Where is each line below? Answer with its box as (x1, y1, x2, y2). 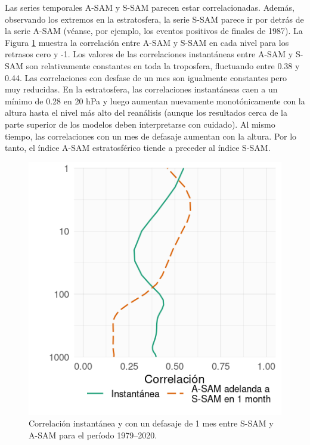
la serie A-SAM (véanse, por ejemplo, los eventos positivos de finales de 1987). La (5, 24, 303, 37)
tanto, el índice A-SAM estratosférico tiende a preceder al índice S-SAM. (5, 141, 271, 154)
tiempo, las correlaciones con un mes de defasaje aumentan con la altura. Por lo (5, 129, 297, 142)
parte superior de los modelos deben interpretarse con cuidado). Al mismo (5, 118, 275, 130)
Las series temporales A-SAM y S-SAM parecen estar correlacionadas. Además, (5, 1, 294, 13)
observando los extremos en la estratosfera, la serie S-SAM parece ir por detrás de (5, 13, 304, 25)
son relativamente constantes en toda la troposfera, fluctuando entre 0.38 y (26, 59, 300, 72)
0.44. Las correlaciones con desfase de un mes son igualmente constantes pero (5, 71, 287, 84)
